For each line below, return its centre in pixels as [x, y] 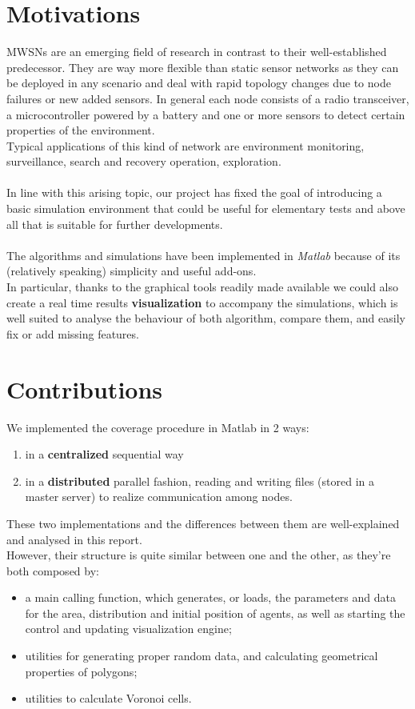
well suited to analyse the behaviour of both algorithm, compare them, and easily [206, 318]
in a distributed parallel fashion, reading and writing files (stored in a [200, 481]
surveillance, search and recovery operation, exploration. [144, 161]
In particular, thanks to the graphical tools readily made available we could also [203, 287]
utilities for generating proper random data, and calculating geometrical [202, 656]
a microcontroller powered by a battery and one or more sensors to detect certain [206, 114]
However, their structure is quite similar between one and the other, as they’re [199, 555]
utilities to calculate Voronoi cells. [108, 698]
